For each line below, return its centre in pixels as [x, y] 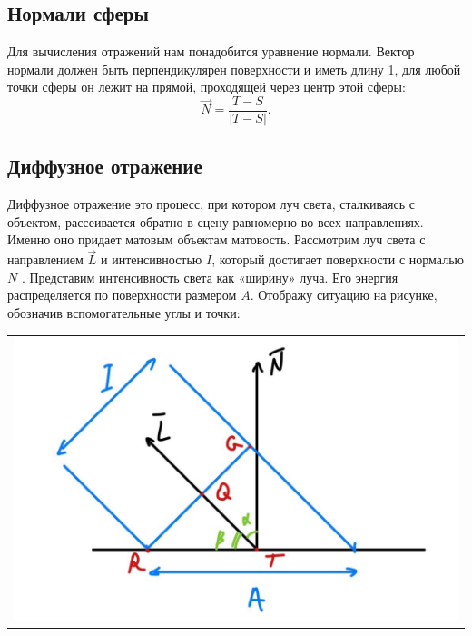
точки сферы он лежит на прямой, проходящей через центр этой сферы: [206, 87]
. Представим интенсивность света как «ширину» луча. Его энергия [210, 277]
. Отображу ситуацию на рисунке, [344, 295]
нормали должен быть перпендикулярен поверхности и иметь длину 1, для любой [234, 69]
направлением [45, 259]
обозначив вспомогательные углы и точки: [124, 313]
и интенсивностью [152, 259]
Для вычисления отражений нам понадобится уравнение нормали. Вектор [211, 51]
